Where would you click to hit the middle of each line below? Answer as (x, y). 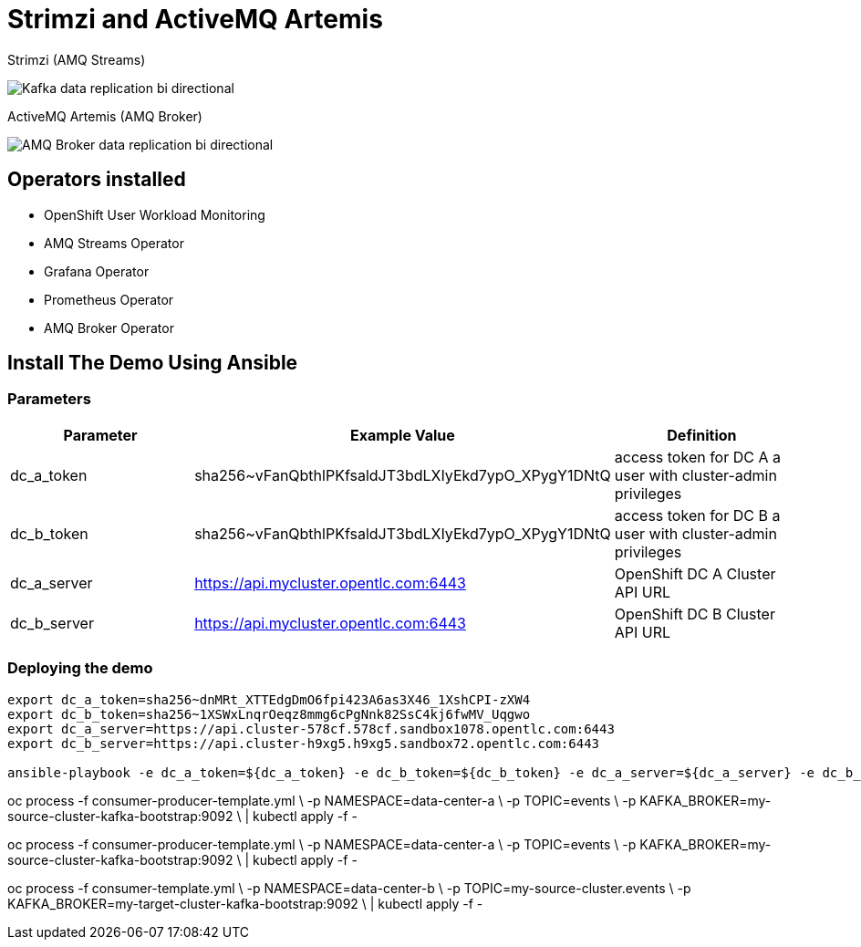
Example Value (403, 435)
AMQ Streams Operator (114, 243)
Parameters (49, 399)
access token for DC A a (697, 457)
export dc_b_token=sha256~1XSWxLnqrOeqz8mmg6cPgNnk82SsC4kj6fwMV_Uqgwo (269, 714)
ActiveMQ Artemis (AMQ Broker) (105, 116)
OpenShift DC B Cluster (695, 614)
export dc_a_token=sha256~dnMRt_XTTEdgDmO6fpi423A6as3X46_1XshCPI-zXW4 (269, 699)
